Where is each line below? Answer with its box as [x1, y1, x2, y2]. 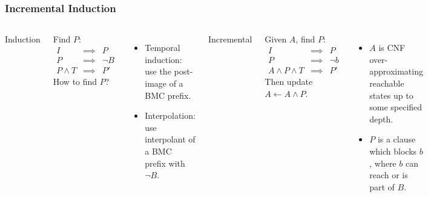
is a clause [377, 133, 416, 145]
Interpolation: [145, 109, 196, 122]
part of [369, 180, 395, 193]
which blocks [369, 144, 417, 157]
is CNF [378, 41, 406, 54]
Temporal [145, 41, 180, 54]
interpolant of [145, 133, 196, 145]
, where [369, 156, 397, 169]
